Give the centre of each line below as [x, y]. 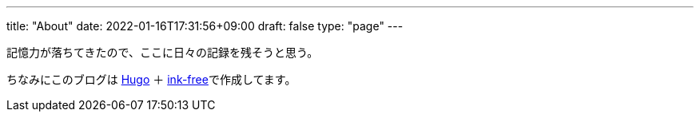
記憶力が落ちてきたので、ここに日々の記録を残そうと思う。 [163, 52]
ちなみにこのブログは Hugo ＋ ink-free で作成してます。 [151, 79]
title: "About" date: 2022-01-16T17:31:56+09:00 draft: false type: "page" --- [205, 26]
